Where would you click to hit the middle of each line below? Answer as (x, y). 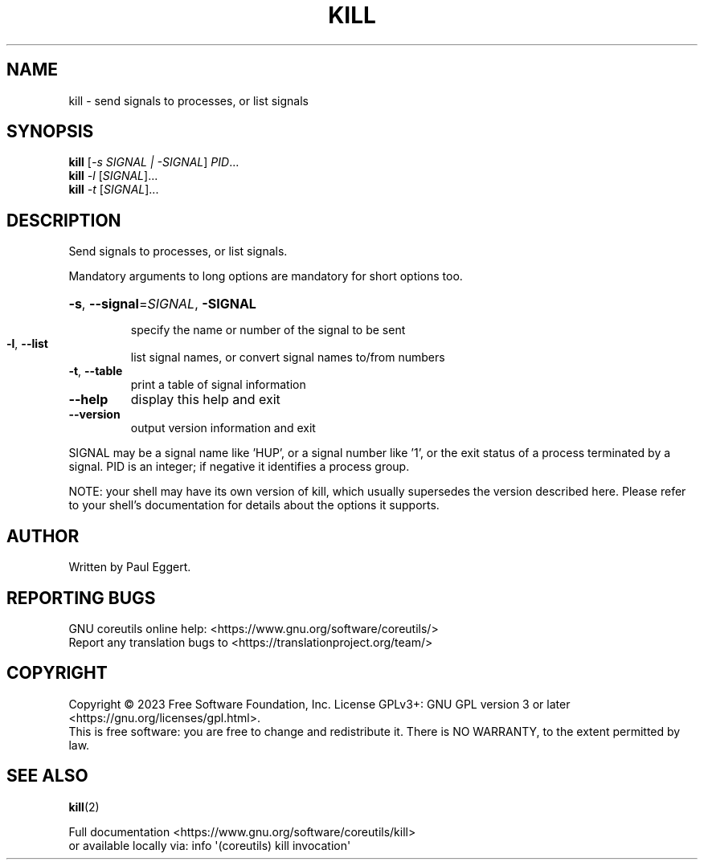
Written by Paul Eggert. (130, 567)
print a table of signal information (218, 385)
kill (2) (84, 807)
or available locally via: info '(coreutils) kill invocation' (210, 845)
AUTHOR (43, 536)
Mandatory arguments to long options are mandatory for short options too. (266, 276)
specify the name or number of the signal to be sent (268, 330)
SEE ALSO (47, 776)
